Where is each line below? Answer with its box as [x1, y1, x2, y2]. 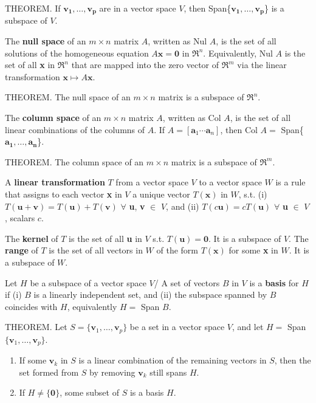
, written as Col [162, 111, 221, 124]
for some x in [228, 244, 278, 257]
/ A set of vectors [154, 276, 220, 289]
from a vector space [115, 176, 188, 188]
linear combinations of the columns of [5, 123, 145, 136]
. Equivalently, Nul [203, 46, 273, 59]
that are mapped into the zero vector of [71, 58, 219, 71]
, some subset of [60, 386, 119, 399]
